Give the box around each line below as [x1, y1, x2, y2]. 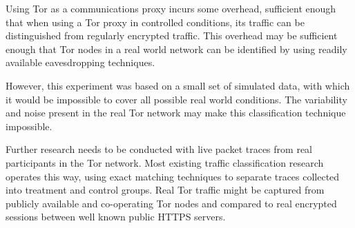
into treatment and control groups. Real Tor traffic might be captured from [6, 183, 325, 197]
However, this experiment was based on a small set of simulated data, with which [6, 78, 350, 92]
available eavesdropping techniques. [6, 55, 155, 70]
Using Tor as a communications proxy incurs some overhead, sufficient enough [6, 1, 336, 15]
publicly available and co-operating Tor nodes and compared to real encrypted [6, 196, 337, 210]
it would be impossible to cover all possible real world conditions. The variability [6, 92, 347, 106]
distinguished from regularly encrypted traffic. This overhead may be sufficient [6, 28, 338, 43]
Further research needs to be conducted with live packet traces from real [6, 142, 312, 156]
